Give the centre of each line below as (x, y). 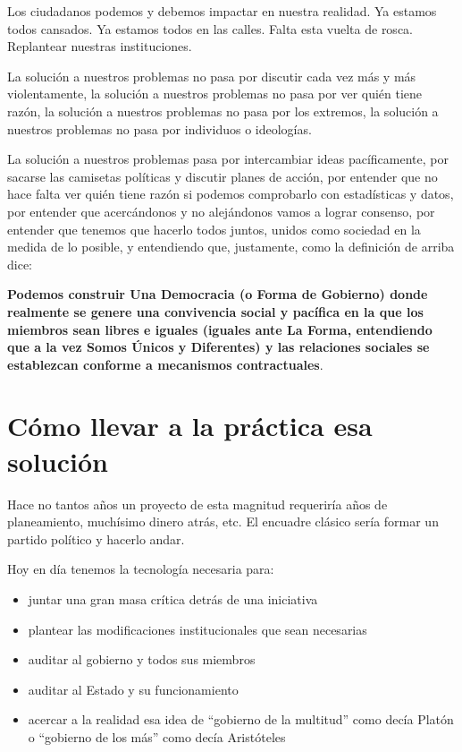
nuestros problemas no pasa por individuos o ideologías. (160, 128)
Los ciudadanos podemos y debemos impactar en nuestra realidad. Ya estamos (222, 11)
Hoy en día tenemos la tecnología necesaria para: (141, 569)
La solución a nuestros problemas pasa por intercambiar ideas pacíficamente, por (228, 159)
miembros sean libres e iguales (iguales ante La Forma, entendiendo (220, 329)
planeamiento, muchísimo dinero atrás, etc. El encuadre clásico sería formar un (223, 521)
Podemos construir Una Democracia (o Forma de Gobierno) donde (218, 294)
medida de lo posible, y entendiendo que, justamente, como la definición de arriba (231, 247)
